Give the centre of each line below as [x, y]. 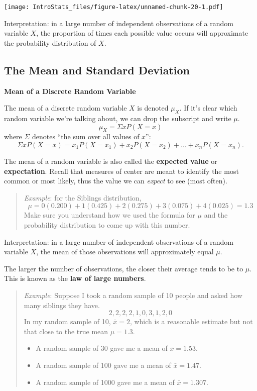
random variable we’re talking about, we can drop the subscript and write [118, 118]
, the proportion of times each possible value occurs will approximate [142, 33]
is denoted [153, 108]
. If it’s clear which [208, 108]
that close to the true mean [66, 331]
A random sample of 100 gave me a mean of [103, 365]
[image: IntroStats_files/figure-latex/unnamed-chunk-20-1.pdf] [114, 7]
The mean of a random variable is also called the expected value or [111, 161]
